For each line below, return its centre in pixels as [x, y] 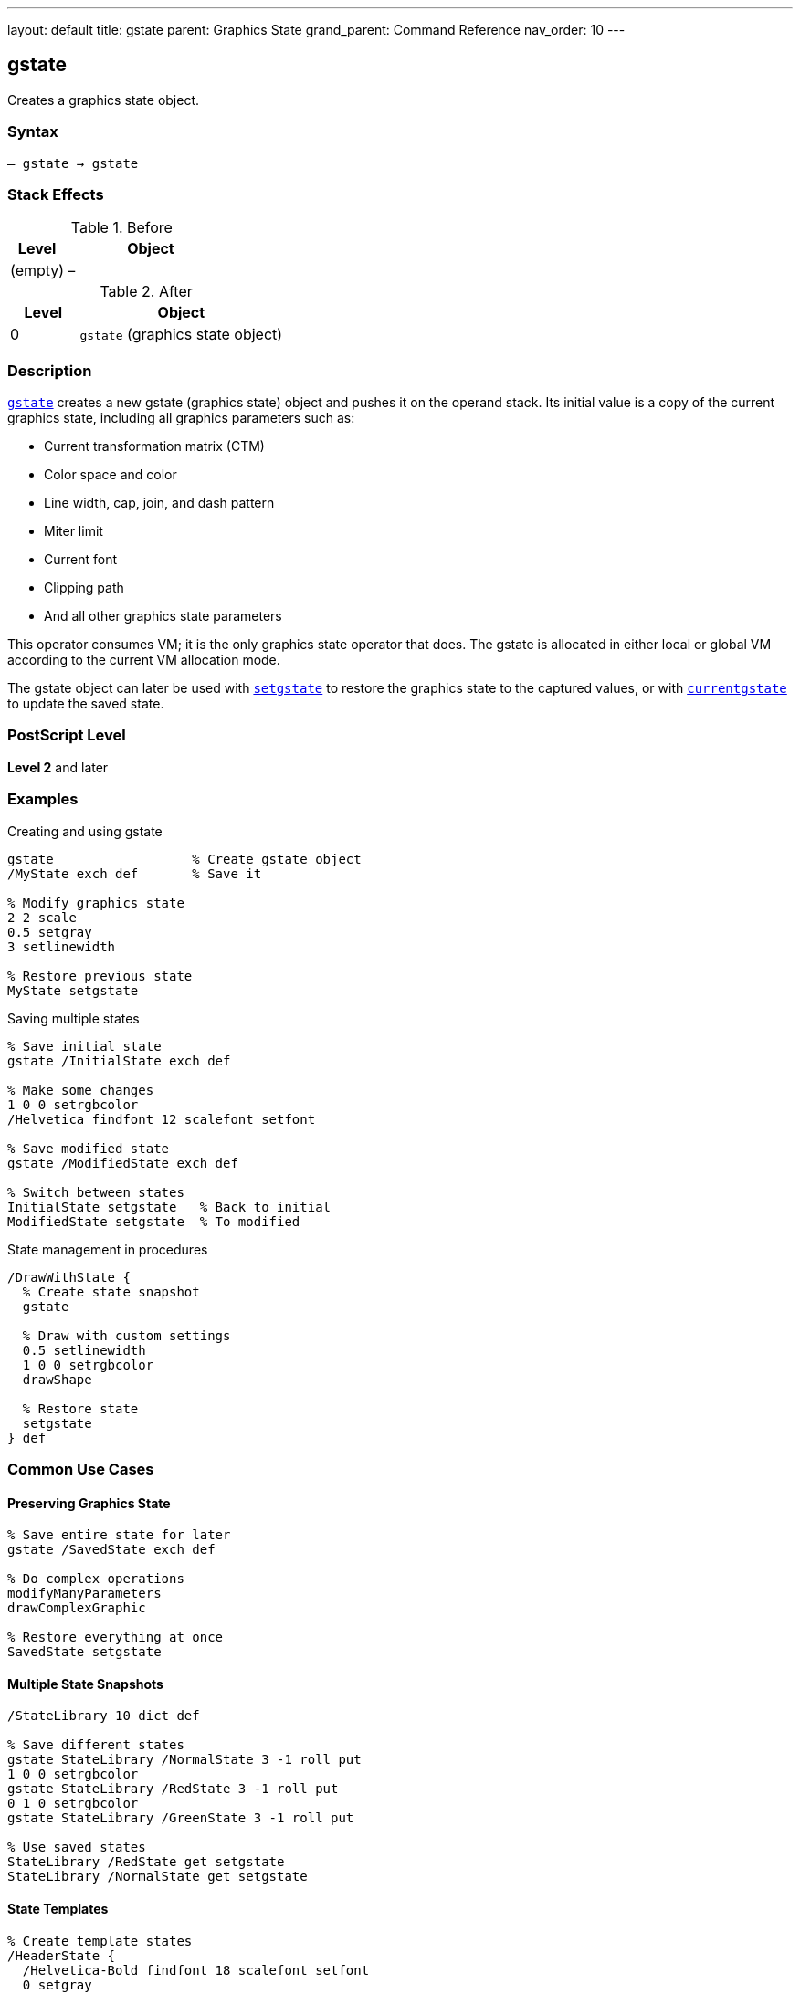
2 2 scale [42, 917]
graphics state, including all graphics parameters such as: [181, 418]
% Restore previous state [100, 976]
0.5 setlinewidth [84, 1350]
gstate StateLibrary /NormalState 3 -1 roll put [184, 1760]
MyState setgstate [73, 990]
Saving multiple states [74, 1018]
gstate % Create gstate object [184, 859]
